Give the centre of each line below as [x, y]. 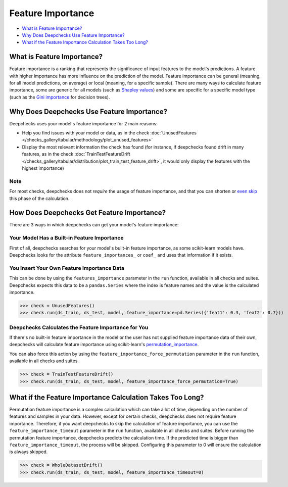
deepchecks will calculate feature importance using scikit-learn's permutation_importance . [104, 345]
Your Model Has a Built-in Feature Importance [66, 238]
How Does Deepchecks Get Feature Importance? [88, 213]
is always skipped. [29, 452]
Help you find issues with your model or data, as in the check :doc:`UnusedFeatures [109, 133]
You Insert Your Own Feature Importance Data [67, 268]
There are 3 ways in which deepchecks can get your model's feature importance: [94, 225]
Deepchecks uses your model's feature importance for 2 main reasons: [83, 123]
